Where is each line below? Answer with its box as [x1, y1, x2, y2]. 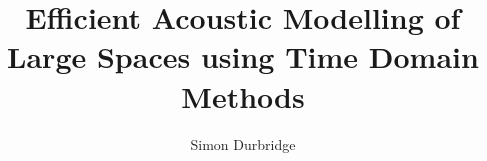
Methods [181, 75, 305, 116]
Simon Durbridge [190, 133, 296, 154]
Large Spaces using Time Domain [7, 36, 479, 77]
